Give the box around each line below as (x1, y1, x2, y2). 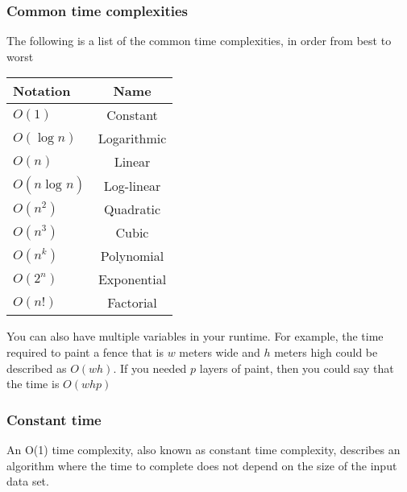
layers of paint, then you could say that (199, 359, 394, 376)
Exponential (98, 270, 167, 289)
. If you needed (113, 359, 187, 376)
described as (6, 359, 67, 376)
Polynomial (100, 246, 164, 266)
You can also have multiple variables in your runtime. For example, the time (6, 328, 384, 345)
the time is (6, 375, 60, 392)
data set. (6, 473, 49, 490)
